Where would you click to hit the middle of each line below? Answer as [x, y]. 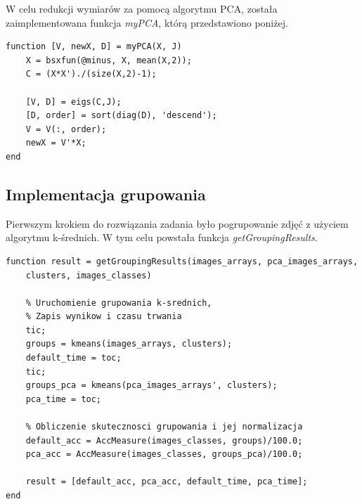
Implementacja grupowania [106, 194]
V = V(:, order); [66, 129]
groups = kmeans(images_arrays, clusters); [129, 344]
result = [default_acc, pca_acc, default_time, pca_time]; [167, 482]
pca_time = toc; [64, 399]
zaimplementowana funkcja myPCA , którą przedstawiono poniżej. [147, 22]
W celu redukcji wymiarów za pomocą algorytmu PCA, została [142, 8]
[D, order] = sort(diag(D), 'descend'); [121, 116]
